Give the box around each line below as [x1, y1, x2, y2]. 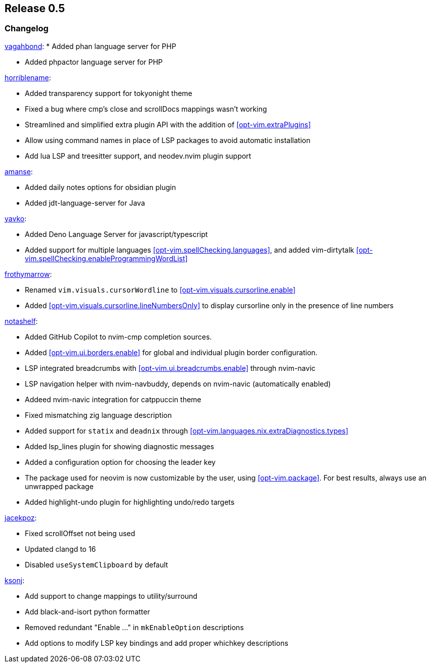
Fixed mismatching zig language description [25, 410, 172, 419]
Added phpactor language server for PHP [25, 57, 163, 66]
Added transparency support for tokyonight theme [25, 88, 193, 98]
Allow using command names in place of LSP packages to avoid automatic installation [25, 135, 311, 145]
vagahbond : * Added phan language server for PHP [5, 41, 177, 51]
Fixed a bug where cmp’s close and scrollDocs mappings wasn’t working [25, 104, 267, 113]
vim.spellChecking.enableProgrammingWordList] [25, 254, 188, 263]
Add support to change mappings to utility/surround [25, 591, 198, 600]
